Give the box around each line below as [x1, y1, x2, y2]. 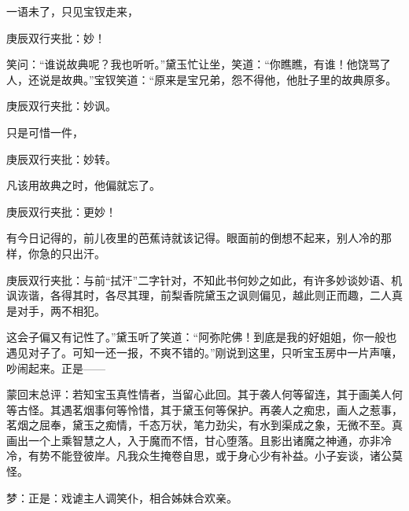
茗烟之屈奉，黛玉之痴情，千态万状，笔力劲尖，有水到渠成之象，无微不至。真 [6, 417, 403, 433]
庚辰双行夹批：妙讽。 [6, 97, 116, 114]
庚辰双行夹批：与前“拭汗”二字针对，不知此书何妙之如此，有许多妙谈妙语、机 [6, 271, 403, 288]
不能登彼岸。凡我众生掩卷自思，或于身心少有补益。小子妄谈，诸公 [50, 447, 392, 464]
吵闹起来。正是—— [6, 359, 105, 376]
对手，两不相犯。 [17, 302, 105, 318]
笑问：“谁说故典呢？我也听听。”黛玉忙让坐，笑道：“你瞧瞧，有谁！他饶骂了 [6, 56, 391, 72]
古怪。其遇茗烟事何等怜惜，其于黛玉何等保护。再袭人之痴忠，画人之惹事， [17, 401, 403, 417]
